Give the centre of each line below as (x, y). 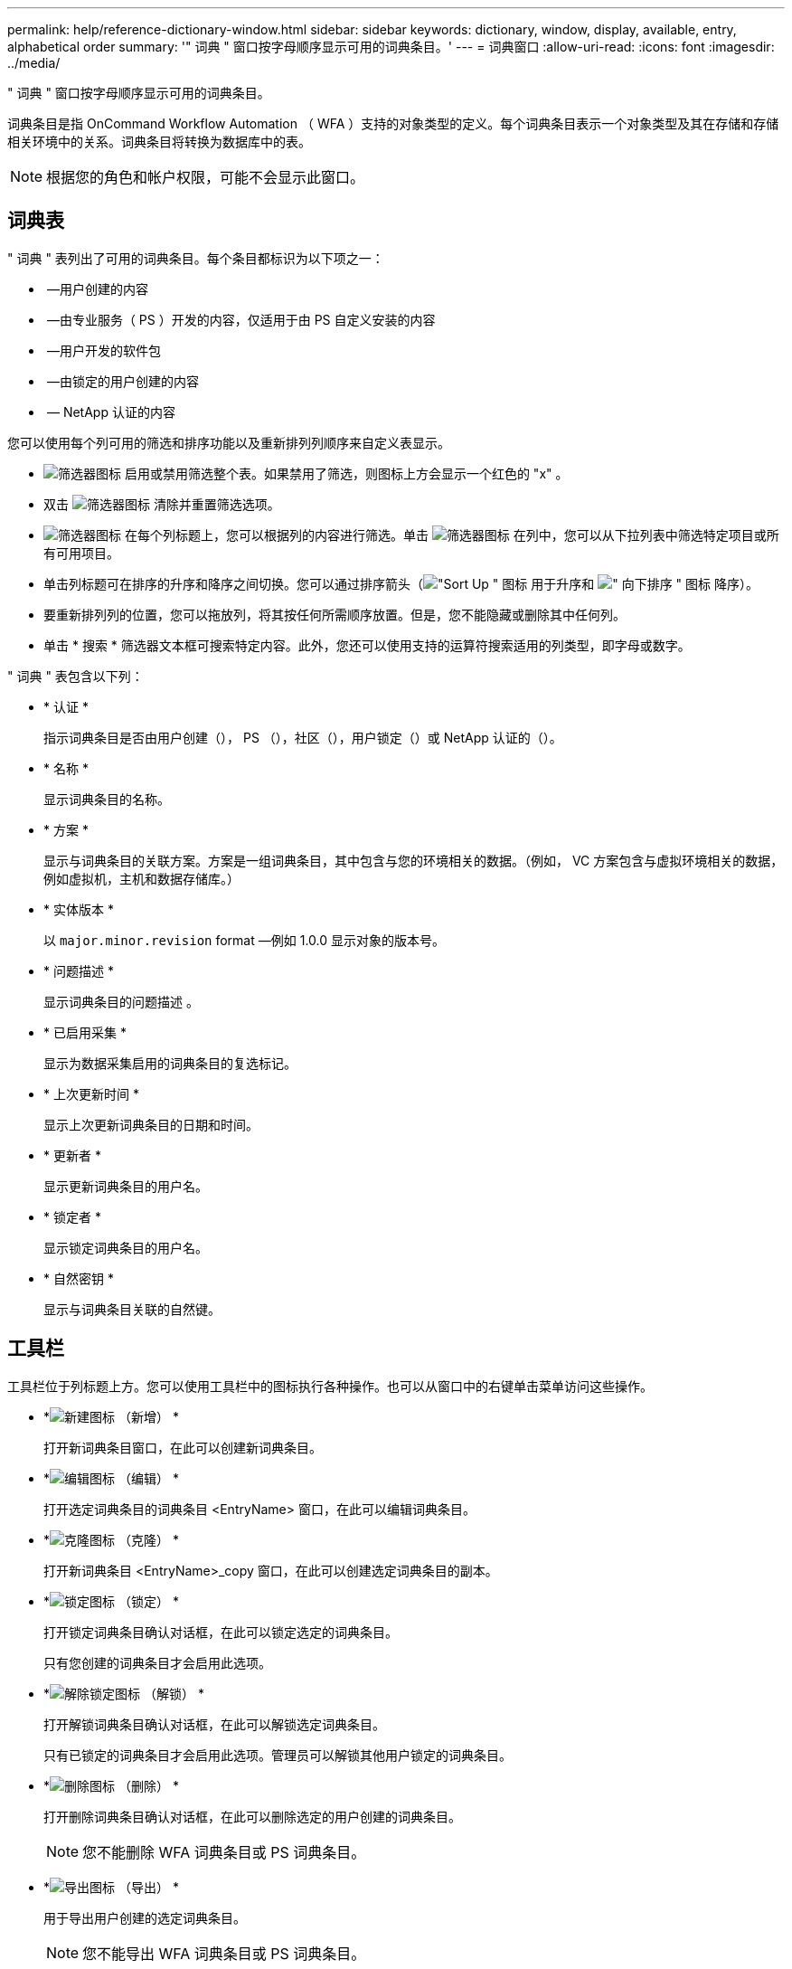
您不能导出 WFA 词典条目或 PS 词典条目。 (224, 1953)
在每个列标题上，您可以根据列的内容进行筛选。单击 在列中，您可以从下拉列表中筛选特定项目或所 (452, 535)
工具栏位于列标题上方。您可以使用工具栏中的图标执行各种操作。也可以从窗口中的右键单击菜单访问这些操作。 (330, 1386)
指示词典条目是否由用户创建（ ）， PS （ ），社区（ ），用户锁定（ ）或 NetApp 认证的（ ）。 (303, 737)
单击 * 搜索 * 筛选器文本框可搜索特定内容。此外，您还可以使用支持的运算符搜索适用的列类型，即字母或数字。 (367, 645)
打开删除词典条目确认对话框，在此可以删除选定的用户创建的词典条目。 (252, 1816)
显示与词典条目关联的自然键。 (132, 1309)
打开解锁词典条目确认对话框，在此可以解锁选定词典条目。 (214, 1724)
